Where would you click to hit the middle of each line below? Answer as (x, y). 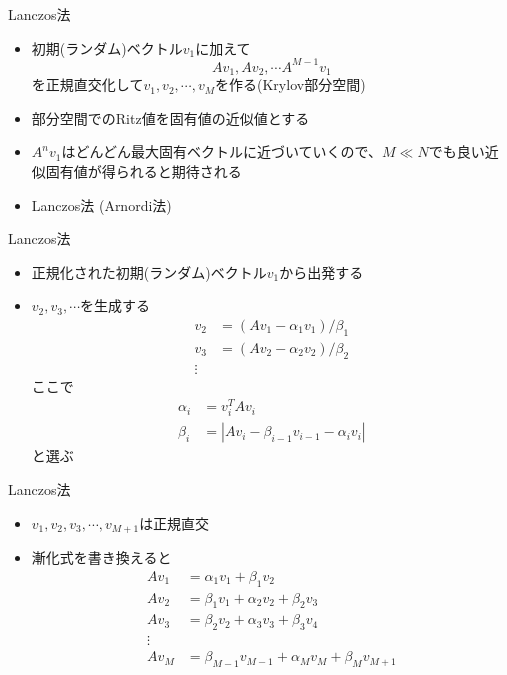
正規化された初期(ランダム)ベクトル (149, 271)
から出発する (321, 271)
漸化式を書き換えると (101, 557)
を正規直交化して (87, 84)
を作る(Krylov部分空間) (290, 84)
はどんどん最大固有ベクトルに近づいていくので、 (222, 151)
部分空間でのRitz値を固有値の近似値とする (170, 117)
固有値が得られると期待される (143, 170)
